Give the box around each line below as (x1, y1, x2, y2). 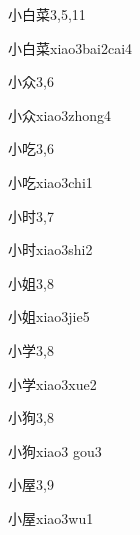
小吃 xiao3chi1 (8, 171, 93, 192)
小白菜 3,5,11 (8, 4, 86, 24)
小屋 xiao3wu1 (8, 507, 94, 528)
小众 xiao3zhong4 (8, 104, 112, 125)
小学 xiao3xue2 (8, 373, 97, 394)
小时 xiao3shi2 (8, 239, 93, 260)
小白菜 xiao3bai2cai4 (8, 37, 133, 58)
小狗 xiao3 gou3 (8, 440, 102, 461)
